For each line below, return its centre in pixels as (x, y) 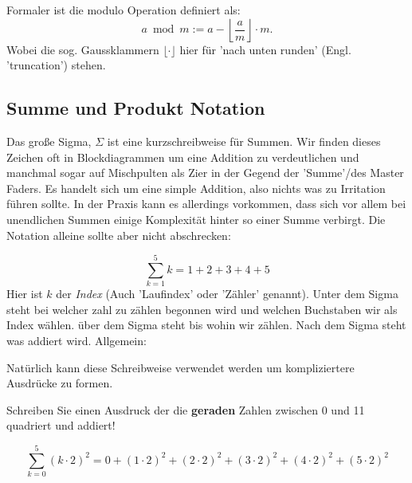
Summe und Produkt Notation (136, 108)
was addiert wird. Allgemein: (77, 341)
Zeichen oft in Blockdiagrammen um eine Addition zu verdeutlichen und (183, 157)
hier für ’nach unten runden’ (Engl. (265, 49)
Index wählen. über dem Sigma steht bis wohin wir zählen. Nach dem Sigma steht (206, 325)
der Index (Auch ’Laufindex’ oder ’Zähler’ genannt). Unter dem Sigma (227, 294)
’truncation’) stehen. (56, 65)
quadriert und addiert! (61, 425)
